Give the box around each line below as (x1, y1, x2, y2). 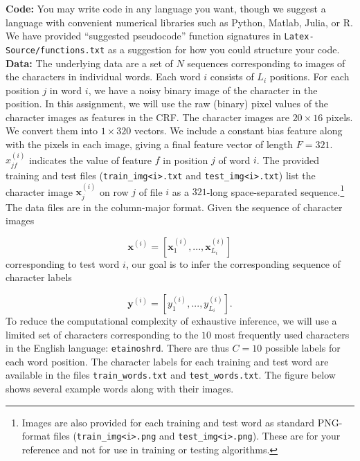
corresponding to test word (6, 256, 120, 271)
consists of (210, 69, 254, 84)
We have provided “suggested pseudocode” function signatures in (6, 28, 281, 43)
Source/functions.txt (6, 45, 105, 55)
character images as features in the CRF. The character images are (6, 109, 289, 124)
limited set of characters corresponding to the (6, 327, 199, 341)
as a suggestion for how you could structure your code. (107, 42, 340, 56)
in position (163, 152, 208, 167)
